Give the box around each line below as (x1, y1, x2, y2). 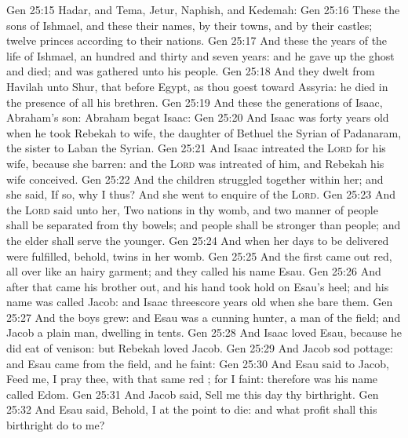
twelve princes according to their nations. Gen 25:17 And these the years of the (6, 32, 388, 49)
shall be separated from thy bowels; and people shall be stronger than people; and (6, 217, 401, 233)
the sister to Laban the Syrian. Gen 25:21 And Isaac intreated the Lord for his (6, 140, 386, 156)
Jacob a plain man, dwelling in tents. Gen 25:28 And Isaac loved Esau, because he (6, 324, 402, 341)
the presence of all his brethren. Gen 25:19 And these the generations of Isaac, (6, 93, 383, 110)
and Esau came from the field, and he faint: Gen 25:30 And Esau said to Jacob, (6, 355, 389, 371)
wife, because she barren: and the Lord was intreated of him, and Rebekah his (6, 155, 384, 171)
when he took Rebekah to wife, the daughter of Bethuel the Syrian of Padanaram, (6, 124, 402, 141)
